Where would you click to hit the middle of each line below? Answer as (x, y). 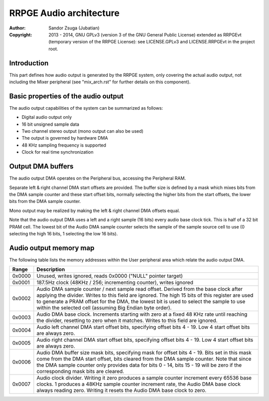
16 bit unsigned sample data (51, 124)
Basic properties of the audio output (67, 96)
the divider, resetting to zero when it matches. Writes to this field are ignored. (127, 321)
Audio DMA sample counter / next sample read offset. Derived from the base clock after (140, 289)
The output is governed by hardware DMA (65, 138)
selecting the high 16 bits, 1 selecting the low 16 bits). (64, 233)
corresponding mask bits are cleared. (80, 372)
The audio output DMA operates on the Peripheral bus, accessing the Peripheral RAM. (98, 178)
